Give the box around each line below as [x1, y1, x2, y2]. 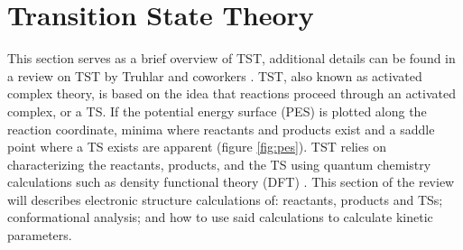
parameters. [7, 226, 72, 245]
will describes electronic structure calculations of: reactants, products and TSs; [7, 190, 443, 208]
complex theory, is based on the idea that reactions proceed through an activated [7, 84, 456, 103]
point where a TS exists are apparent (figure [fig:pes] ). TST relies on [7, 137, 387, 156]
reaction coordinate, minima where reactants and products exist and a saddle [7, 119, 435, 138]
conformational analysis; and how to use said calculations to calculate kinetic [7, 208, 433, 227]
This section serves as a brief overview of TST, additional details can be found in [7, 49, 456, 68]
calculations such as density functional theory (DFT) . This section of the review [7, 172, 455, 191]
